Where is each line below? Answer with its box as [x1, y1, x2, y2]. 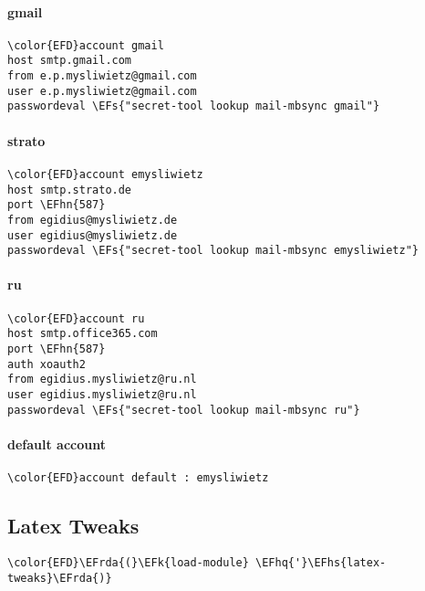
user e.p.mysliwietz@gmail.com [7, 84, 197, 98]
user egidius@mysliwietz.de [7, 228, 178, 242]
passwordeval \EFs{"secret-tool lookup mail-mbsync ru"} [7, 403, 360, 417]
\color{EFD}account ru [7, 311, 145, 325]
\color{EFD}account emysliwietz [7, 167, 203, 181]
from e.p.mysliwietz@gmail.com [7, 69, 197, 83]
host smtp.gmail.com [7, 54, 132, 68]
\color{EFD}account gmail [7, 38, 164, 52]
